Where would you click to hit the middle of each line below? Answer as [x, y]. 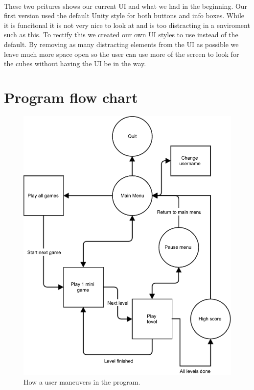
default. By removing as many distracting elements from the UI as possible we [121, 44]
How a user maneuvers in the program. [82, 381]
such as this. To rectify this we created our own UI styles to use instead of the [121, 35]
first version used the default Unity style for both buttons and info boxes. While [124, 15]
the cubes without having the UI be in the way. [75, 63]
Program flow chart [71, 97]
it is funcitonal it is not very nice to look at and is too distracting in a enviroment [127, 25]
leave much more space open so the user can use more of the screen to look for [122, 54]
